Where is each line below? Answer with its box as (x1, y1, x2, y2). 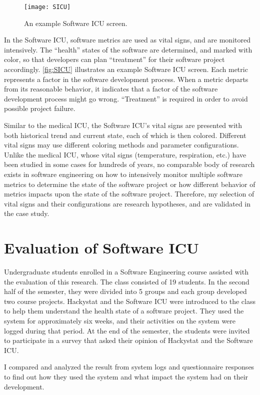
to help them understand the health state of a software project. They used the (4, 305, 244, 316)
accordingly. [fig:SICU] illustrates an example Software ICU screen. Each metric (4, 64, 248, 74)
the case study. (4, 208, 49, 218)
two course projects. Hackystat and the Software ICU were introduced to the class (4, 295, 255, 306)
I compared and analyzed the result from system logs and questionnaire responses (4, 361, 254, 372)
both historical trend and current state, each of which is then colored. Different (4, 129, 246, 140)
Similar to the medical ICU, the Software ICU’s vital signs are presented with (4, 120, 242, 130)
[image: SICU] (24, 3, 71, 10)
